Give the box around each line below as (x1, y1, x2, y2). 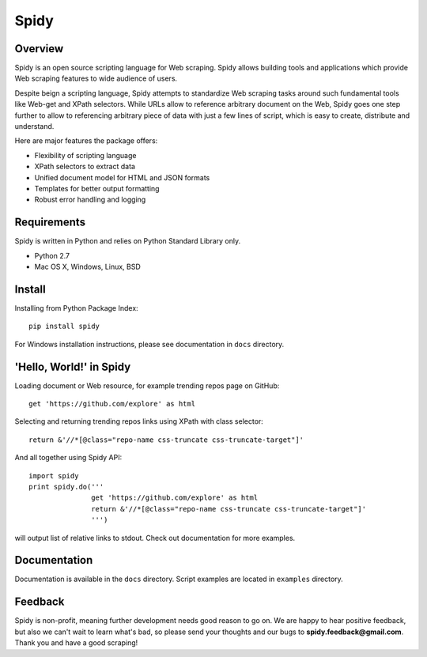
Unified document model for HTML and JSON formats (34, 172, 210, 182)
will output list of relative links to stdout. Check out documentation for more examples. (14, 533, 296, 542)
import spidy (28, 471, 79, 480)
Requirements (14, 216, 86, 229)
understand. (14, 122, 55, 131)
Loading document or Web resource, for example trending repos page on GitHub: (14, 380, 280, 391)
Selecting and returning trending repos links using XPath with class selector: (14, 417, 264, 426)
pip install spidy (28, 322, 100, 331)
